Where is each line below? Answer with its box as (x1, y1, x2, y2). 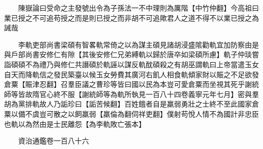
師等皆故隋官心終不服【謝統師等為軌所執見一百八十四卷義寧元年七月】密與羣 (4, 88, 259, 99)
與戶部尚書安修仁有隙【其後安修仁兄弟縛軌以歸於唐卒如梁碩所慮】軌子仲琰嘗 (4, 49, 259, 60)
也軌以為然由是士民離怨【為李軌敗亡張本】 (4, 118, 146, 129)
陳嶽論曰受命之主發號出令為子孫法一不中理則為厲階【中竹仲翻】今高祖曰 (18, 3, 259, 13)
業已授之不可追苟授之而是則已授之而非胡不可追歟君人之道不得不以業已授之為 (4, 12, 259, 23)
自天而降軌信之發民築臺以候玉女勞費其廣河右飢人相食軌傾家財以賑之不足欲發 (4, 69, 259, 79)
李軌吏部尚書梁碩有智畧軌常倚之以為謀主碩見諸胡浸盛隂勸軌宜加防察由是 (18, 39, 259, 49)
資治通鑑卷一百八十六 (18, 135, 89, 146)
